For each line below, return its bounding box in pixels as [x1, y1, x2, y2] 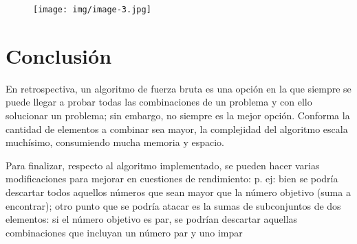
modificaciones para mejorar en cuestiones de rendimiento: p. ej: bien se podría [6, 171, 338, 186]
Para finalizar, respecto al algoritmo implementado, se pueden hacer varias [6, 158, 320, 172]
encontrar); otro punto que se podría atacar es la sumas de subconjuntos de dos [6, 198, 341, 212]
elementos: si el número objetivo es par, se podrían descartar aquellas [6, 212, 298, 226]
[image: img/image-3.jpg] [33, 5, 151, 14]
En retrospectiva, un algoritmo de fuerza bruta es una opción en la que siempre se [6, 81, 351, 95]
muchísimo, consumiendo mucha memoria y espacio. [6, 135, 224, 149]
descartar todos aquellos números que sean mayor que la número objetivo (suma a [6, 184, 351, 199]
